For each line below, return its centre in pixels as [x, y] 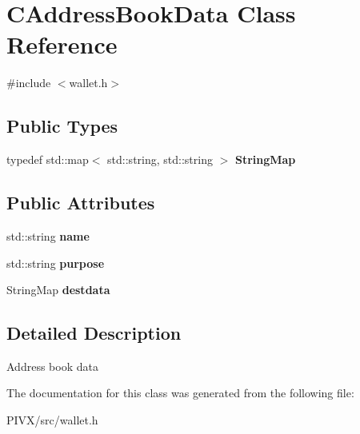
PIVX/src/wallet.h [52, 420]
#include [29, 83]
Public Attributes [81, 203]
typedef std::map [48, 159]
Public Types [62, 126]
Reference [62, 44]
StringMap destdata [58, 290]
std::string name [48, 235]
